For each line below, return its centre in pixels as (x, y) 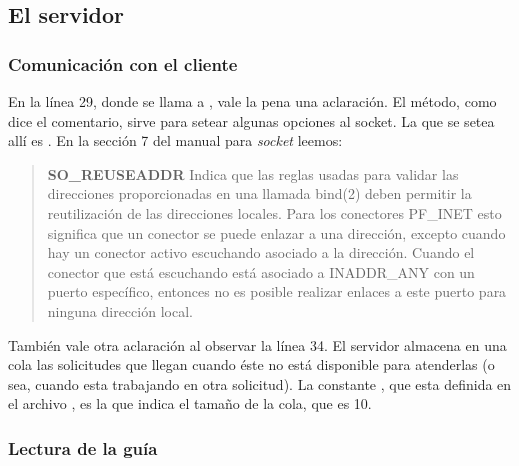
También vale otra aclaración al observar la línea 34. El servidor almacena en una (257, 344)
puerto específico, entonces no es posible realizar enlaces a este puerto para (277, 291)
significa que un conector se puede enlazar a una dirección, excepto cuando (276, 232)
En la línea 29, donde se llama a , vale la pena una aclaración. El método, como (252, 101)
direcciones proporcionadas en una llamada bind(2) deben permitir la (259, 193)
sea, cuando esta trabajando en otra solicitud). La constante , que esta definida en (260, 383)
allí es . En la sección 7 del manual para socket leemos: (175, 140)
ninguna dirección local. (120, 310)
